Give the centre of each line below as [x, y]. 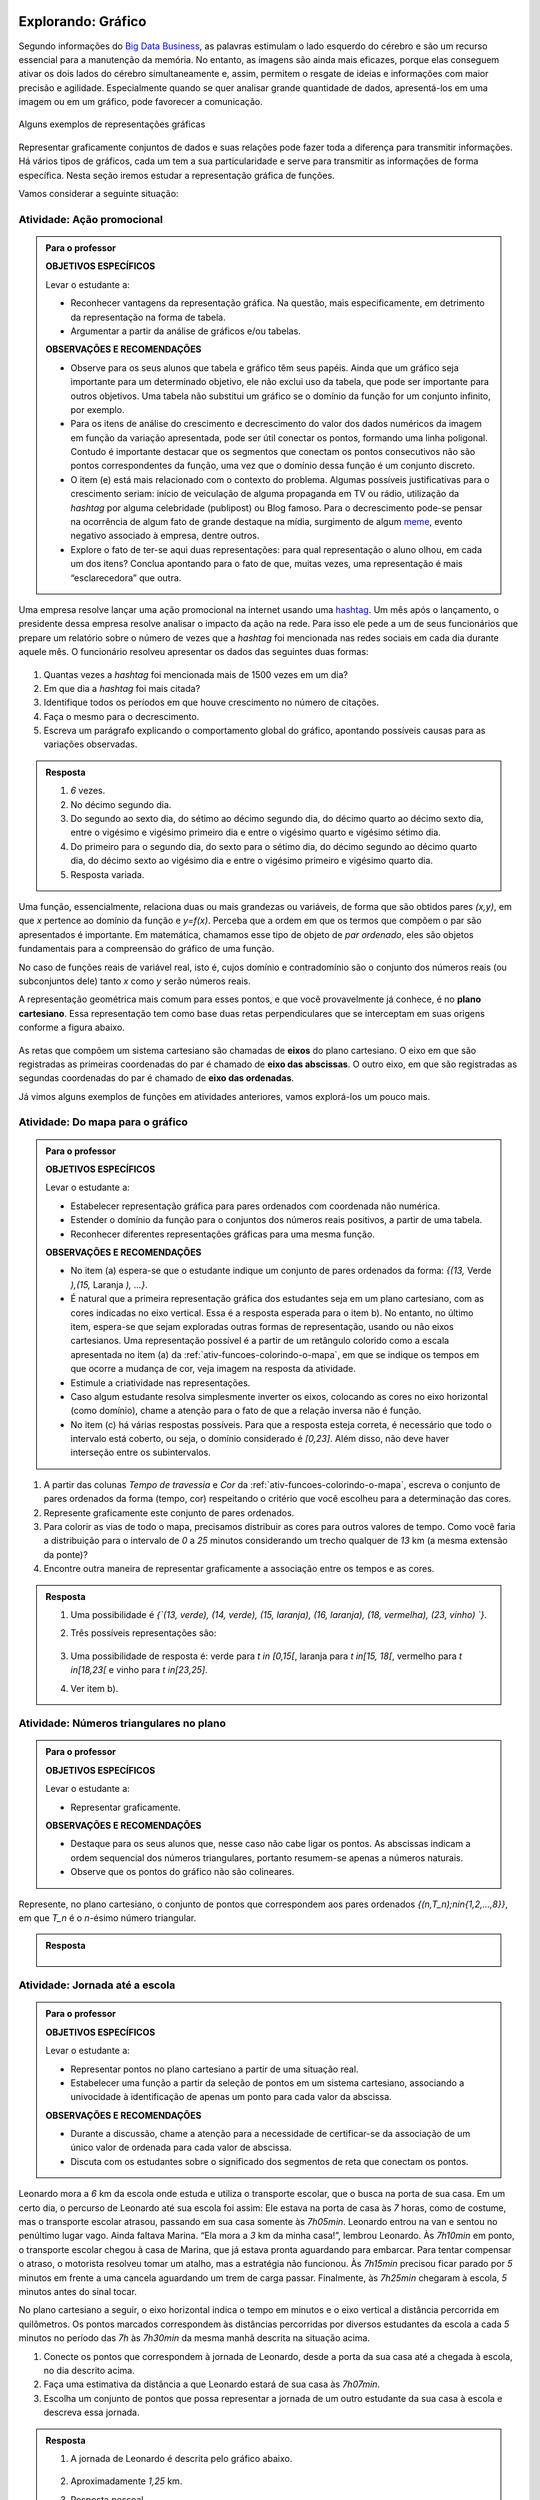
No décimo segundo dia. [121, 804]
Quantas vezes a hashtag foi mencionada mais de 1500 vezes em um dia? [196, 674]
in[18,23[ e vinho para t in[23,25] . [139, 1670]
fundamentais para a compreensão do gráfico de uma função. [146, 949]
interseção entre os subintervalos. [141, 1452]
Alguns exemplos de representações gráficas [112, 124]
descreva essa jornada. [91, 2412]
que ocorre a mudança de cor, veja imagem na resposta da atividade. [213, 1369]
